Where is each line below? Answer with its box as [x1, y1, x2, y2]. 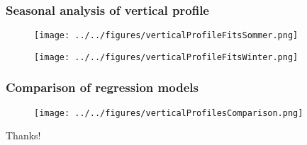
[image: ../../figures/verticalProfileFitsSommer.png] [34, 30, 298, 41]
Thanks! [6, 128, 41, 143]
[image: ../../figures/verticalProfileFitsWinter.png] [34, 52, 298, 62]
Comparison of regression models [6, 79, 199, 96]
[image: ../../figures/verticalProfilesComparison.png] [34, 108, 303, 118]
